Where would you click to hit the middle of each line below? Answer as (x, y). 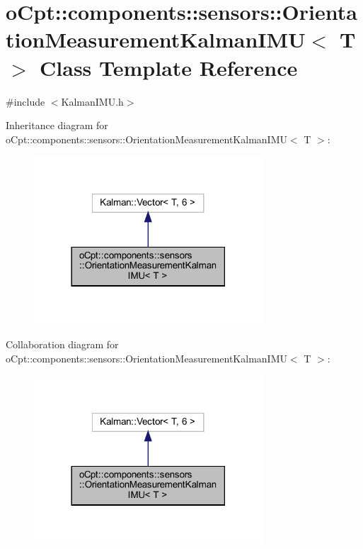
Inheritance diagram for (57, 125)
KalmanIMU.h (92, 101)
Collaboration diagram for (62, 344)
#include (25, 101)
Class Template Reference (169, 67)
